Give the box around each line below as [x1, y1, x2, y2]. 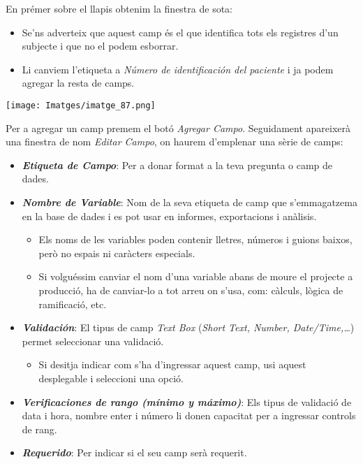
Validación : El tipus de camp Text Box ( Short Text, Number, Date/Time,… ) [22, 320, 355, 335]
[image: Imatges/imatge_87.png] [6, 100, 156, 110]
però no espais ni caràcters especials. [38, 245, 195, 260]
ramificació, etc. [38, 296, 107, 311]
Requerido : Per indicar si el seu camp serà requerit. [22, 445, 247, 460]
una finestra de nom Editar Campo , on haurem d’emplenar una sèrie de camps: [6, 134, 343, 149]
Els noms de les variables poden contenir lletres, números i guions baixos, [38, 232, 353, 247]
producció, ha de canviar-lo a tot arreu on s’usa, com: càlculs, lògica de [38, 282, 343, 297]
